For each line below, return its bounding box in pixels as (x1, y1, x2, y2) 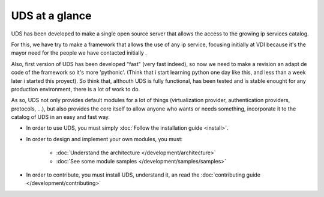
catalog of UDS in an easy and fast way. (11, 114, 110, 121)
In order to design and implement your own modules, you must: (26, 135, 183, 142)
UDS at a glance (11, 9, 92, 22)
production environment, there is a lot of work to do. (11, 85, 140, 92)
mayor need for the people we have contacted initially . (11, 49, 147, 56)
